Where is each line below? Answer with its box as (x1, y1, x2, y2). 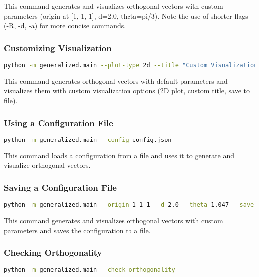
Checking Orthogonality (4, 246, 102, 259)
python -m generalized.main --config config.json (4, 136, 172, 143)
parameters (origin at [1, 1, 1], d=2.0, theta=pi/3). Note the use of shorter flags (4, 10, 248, 21)
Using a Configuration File (4, 116, 113, 129)
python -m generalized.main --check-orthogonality (4, 266, 175, 274)
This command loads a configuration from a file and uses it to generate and (4, 150, 235, 160)
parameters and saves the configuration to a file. (4, 225, 151, 235)
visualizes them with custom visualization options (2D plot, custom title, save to (4, 85, 250, 96)
